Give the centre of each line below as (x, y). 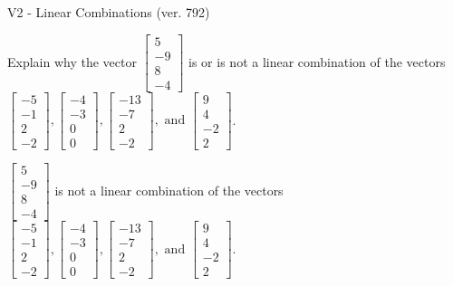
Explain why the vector (72, 61)
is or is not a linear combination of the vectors (317, 61)
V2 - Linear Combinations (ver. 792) (109, 12)
